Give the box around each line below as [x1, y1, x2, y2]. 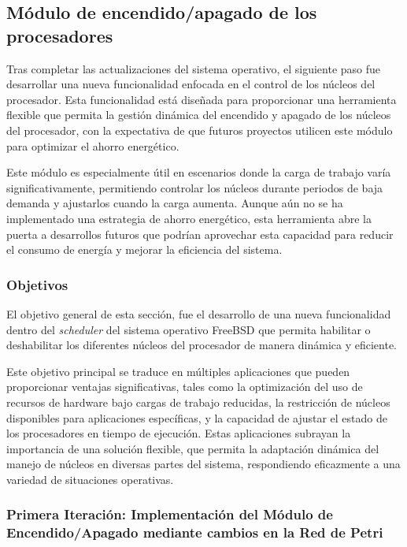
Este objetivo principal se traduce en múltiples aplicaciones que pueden [6, 363, 350, 379]
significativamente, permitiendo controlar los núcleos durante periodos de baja [6, 179, 383, 195]
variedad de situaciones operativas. [6, 471, 174, 487]
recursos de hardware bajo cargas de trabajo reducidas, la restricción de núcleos [6, 393, 390, 410]
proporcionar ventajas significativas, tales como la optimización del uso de [6, 378, 363, 395]
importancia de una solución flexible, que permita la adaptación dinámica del [6, 440, 379, 456]
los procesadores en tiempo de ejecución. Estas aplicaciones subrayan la [6, 425, 351, 441]
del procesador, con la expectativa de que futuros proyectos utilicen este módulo [6, 121, 393, 138]
